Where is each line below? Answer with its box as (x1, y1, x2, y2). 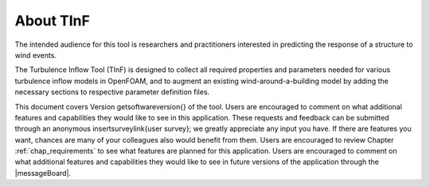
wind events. (14, 50, 57, 59)
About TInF (14, 12, 91, 29)
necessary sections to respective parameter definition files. (14, 87, 210, 97)
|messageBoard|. (14, 168, 72, 177)
